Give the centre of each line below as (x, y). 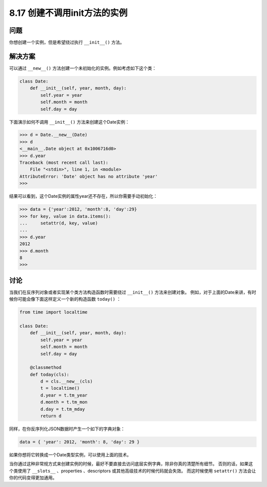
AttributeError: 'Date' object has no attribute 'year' (89, 176)
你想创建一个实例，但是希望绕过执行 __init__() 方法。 (67, 43)
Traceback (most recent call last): (64, 163)
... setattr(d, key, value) (59, 223)
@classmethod (46, 368)
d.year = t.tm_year (64, 395)
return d (51, 416)
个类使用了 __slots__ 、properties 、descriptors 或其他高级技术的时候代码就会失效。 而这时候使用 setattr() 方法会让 (133, 471)
